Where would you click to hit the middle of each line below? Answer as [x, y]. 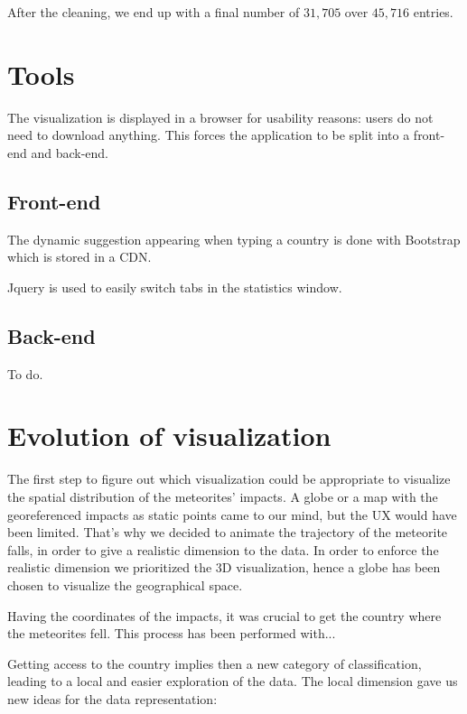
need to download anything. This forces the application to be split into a [209, 135]
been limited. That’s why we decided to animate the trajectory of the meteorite [228, 532]
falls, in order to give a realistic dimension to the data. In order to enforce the [223, 549]
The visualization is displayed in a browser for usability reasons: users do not [220, 117]
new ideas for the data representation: [112, 698]
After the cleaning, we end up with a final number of [154, 12]
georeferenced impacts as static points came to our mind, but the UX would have [232, 514]
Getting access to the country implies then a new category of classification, [215, 663]
